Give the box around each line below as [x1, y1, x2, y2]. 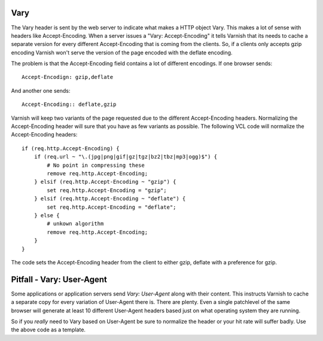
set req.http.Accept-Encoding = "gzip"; [47, 187, 167, 194]
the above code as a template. [11, 326, 86, 333]
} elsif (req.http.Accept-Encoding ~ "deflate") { [33, 195, 186, 202]
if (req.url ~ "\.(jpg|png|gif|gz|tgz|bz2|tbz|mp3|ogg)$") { [33, 153, 218, 160]
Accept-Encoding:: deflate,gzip [22, 101, 117, 108]
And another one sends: [11, 87, 71, 94]
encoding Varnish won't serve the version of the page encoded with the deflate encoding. [11, 48, 233, 56]
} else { [33, 212, 60, 218]
